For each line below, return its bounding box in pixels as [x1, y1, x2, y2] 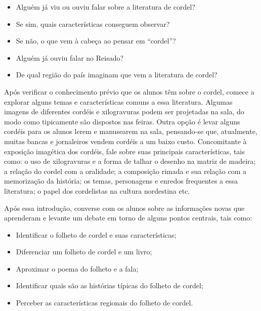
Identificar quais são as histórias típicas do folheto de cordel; [16, 280, 203, 291]
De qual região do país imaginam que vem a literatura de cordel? [16, 69, 217, 80]
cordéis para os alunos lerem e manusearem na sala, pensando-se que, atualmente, [4, 126, 257, 137]
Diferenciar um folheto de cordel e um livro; [16, 246, 152, 257]
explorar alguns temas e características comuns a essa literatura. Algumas [4, 96, 233, 107]
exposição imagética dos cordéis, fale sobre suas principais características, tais [4, 146, 245, 156]
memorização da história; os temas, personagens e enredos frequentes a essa [4, 175, 238, 186]
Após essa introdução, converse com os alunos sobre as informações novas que [4, 202, 245, 213]
